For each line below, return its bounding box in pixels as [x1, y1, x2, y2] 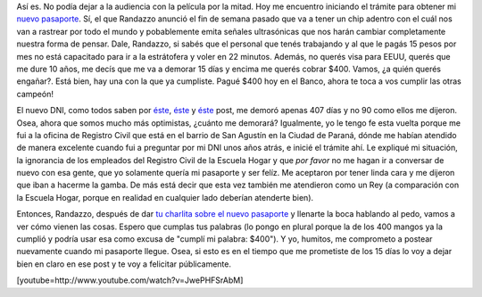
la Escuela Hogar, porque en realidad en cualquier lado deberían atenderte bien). [16, 192, 314, 202]
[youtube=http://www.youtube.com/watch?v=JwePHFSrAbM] [16, 275, 244, 285]
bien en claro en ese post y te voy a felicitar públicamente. [16, 259, 232, 269]
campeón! [16, 88, 54, 99]
